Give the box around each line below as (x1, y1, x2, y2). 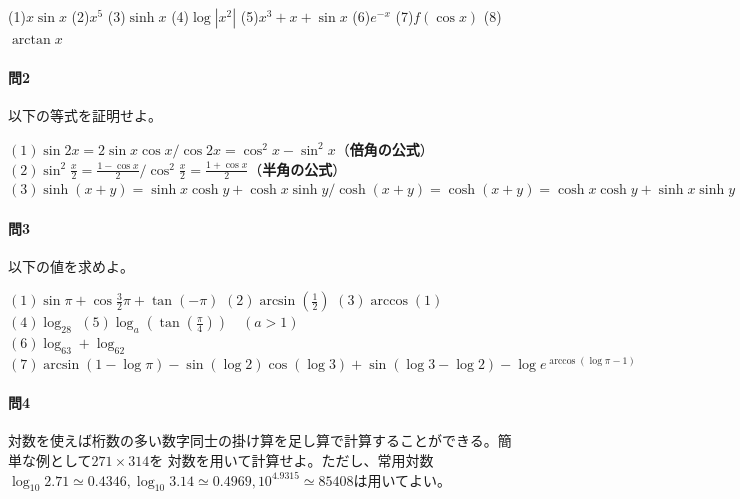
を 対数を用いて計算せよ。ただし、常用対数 (149, 449, 434, 470)
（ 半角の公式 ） (248, 158, 347, 179)
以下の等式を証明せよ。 (8, 105, 162, 126)
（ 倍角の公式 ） (335, 138, 434, 159)
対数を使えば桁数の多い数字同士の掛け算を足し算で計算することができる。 (8, 430, 498, 451)
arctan (11, 33, 51, 47)
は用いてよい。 (353, 469, 452, 490)
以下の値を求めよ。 (8, 255, 134, 276)
